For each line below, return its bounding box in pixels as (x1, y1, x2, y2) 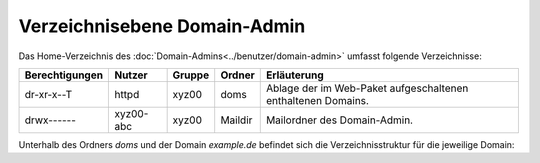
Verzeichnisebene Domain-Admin (18, 15, 306, 37)
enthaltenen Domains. (265, 93, 370, 107)
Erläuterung (265, 68, 324, 82)
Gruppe (172, 68, 210, 82)
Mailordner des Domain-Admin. (265, 113, 414, 127)
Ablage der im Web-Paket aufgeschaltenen (265, 81, 469, 95)
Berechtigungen (24, 68, 104, 82)
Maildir (220, 113, 253, 127)
